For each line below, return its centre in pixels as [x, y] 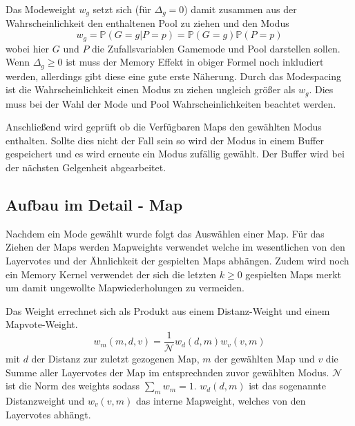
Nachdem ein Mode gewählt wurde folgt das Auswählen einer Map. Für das [165, 233]
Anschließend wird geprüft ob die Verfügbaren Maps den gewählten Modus [164, 127]
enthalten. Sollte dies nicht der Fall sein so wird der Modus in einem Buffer [165, 140]
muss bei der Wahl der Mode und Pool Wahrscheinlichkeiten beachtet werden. [171, 103]
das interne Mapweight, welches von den [221, 400]
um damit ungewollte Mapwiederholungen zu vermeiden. [125, 288]
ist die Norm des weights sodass [73, 386]
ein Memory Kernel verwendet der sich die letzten [111, 274]
